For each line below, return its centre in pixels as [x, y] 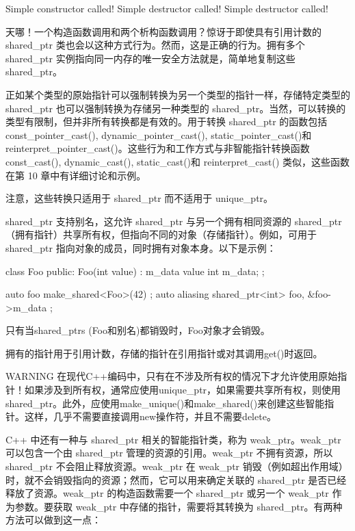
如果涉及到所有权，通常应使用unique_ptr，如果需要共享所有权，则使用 [183, 390]
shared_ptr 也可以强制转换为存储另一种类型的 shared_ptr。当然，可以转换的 [176, 108]
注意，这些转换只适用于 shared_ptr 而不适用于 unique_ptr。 [140, 198]
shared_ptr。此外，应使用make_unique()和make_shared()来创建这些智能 [165, 403]
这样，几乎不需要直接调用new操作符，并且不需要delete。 [150, 416]
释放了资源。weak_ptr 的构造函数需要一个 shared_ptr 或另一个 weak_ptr [167, 493]
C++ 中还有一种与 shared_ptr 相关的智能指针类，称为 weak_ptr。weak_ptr [173, 439]
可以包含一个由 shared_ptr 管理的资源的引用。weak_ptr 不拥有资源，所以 [169, 453]
